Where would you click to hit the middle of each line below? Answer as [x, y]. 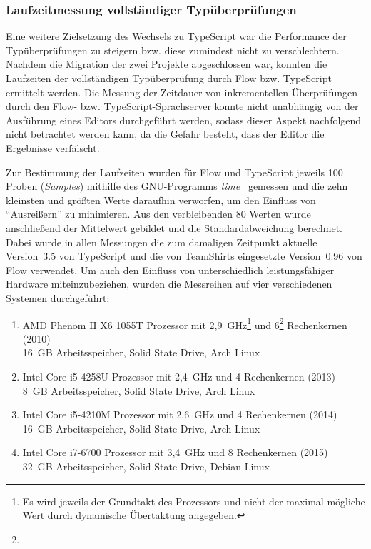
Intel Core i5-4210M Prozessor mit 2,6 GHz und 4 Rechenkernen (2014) [180, 414]
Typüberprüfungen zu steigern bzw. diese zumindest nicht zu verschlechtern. [173, 50]
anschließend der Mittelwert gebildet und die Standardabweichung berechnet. [174, 227]
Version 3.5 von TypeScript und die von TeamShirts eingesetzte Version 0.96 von [184, 256]
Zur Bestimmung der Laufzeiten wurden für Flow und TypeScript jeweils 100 [174, 172]
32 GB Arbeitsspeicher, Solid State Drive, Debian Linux [146, 466]
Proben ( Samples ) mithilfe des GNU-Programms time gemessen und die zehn [177, 186]
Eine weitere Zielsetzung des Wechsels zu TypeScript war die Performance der [176, 36]
